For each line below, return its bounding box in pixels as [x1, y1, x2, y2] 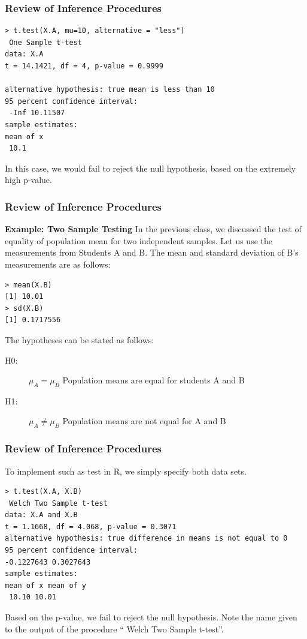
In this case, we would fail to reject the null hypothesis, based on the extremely [5, 161, 296, 174]
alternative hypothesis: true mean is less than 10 [5, 85, 215, 94]
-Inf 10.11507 [9, 109, 65, 118]
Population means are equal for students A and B [62, 374, 245, 386]
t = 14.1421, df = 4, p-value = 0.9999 [5, 62, 163, 70]
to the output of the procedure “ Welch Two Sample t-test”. [5, 622, 224, 635]
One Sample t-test [9, 38, 82, 47]
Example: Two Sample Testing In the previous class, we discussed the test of [5, 223, 302, 235]
